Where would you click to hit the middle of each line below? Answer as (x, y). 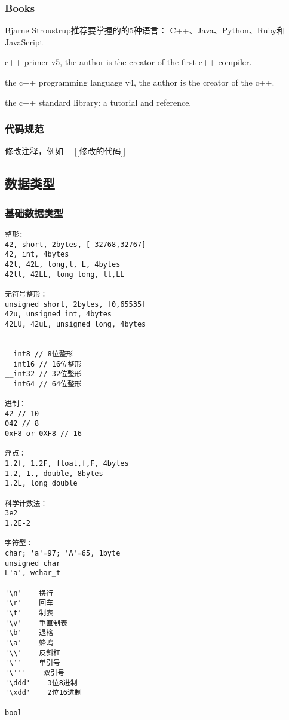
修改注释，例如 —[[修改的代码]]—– (72, 151)
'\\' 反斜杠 (33, 653)
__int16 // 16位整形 (43, 364)
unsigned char (33, 563)
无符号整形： (26, 294)
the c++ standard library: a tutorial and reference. (98, 102)
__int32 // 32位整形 (43, 374)
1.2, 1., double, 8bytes (54, 473)
